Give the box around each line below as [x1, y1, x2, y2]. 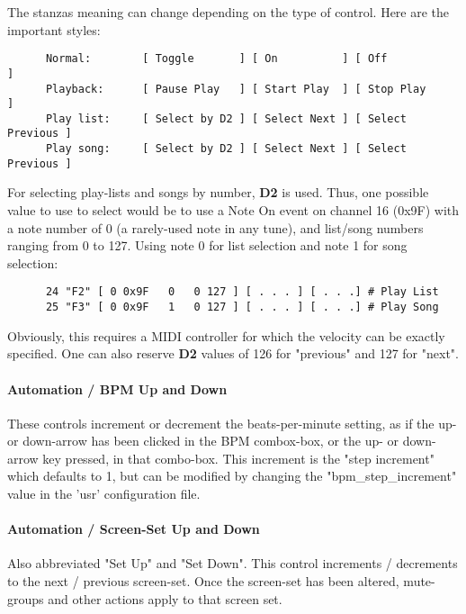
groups [7, 589, 44, 608]
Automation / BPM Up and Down [7, 379, 228, 398]
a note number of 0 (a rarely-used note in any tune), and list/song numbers [7, 218, 424, 237]
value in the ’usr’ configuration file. [7, 484, 201, 503]
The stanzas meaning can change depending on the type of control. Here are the [7, 3, 450, 21]
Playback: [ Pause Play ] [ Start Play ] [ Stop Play [45, 82, 426, 95]
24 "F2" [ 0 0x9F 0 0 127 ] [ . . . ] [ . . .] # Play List [45, 285, 439, 299]
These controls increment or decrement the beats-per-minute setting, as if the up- [7, 413, 457, 432]
